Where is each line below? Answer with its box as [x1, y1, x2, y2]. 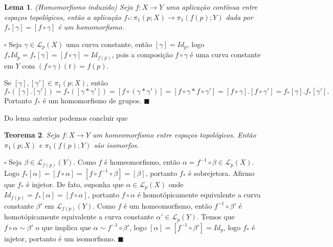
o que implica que [35, 221, 91, 232]
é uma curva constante [190, 49, 261, 60]
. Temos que [196, 211, 235, 222]
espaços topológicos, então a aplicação [4, 11, 121, 22]
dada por [226, 11, 253, 22]
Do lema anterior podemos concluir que [4, 112, 128, 123]
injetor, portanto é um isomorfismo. [4, 233, 116, 243]
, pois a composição [112, 49, 173, 60]
